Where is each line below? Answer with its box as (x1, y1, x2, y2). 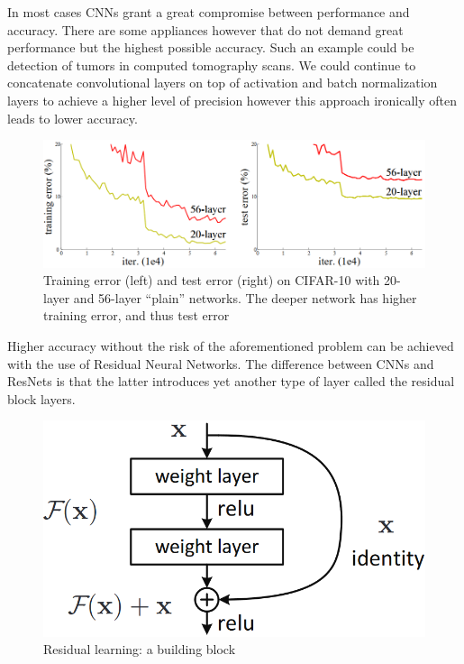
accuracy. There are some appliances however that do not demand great (7, 20, 404, 39)
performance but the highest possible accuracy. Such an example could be (7, 38, 414, 57)
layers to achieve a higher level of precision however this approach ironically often (7, 90, 457, 109)
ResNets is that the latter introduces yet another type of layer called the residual (7, 372, 455, 391)
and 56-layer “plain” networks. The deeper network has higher (73, 288, 417, 307)
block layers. (7, 389, 76, 408)
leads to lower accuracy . (7, 108, 138, 127)
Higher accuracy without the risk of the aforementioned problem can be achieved (7, 337, 454, 355)
